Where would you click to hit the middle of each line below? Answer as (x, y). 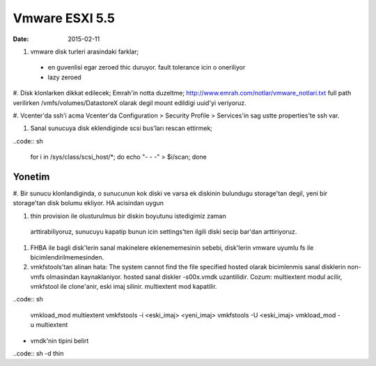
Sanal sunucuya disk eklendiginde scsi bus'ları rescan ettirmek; (121, 128)
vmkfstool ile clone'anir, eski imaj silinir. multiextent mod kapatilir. (124, 287)
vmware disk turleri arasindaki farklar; (85, 51)
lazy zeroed (64, 77)
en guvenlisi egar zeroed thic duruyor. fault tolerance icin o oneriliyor (147, 67)
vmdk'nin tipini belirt (60, 340)
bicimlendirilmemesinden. (67, 257)
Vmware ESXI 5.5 (64, 18)
